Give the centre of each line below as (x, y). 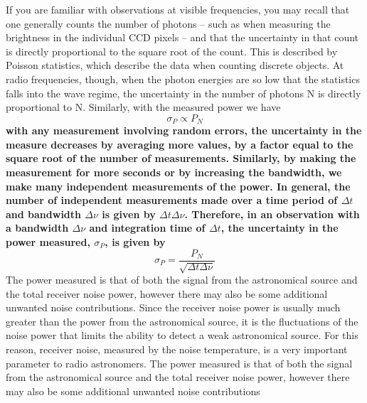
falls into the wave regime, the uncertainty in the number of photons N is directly (183, 93)
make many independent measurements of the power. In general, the (178, 186)
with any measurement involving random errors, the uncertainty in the (184, 130)
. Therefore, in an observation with (272, 214)
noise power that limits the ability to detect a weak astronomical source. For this (182, 335)
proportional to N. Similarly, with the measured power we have (143, 107)
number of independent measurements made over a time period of (172, 200)
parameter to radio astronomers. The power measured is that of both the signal (179, 363)
